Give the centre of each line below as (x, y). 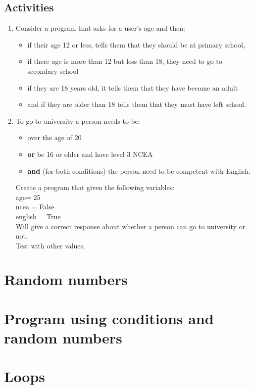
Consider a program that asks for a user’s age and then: (100, 28)
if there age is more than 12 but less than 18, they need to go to (125, 61)
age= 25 (28, 197)
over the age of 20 (54, 137)
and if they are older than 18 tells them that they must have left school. (137, 104)
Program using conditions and (109, 318)
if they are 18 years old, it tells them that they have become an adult (133, 87)
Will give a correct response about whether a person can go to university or (130, 226)
